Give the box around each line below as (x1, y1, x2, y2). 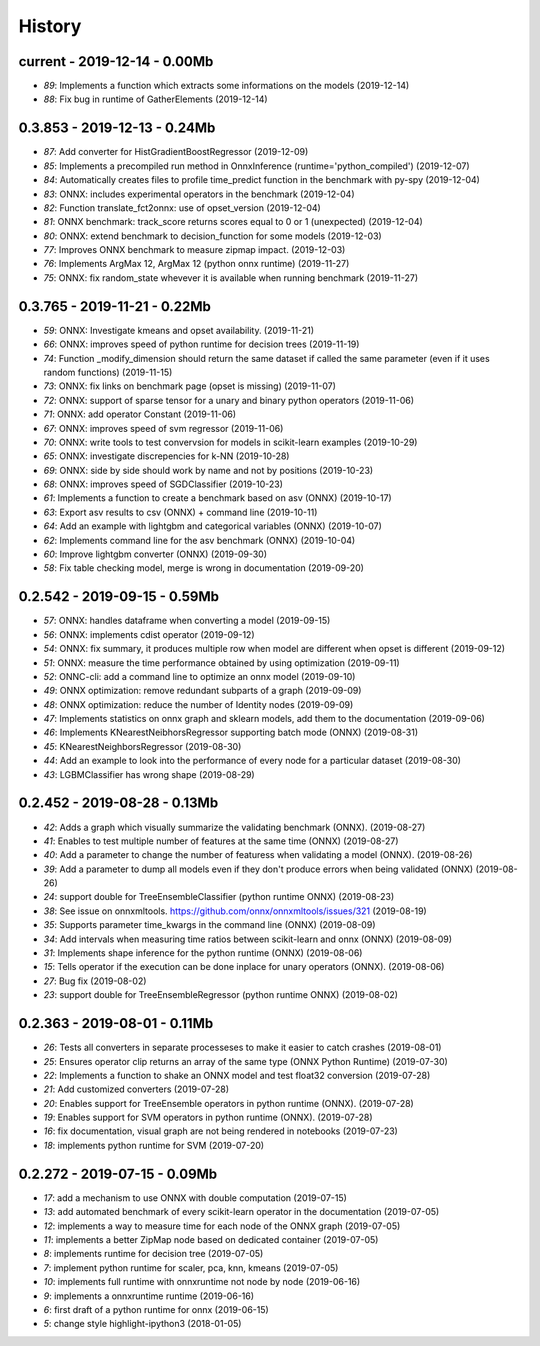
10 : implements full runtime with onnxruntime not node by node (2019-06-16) (43, 1276, 361, 1288)
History (18, 15, 82, 37)
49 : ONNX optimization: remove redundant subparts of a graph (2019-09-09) (43, 685, 362, 697)
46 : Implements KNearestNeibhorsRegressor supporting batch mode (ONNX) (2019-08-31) (43, 726, 419, 739)
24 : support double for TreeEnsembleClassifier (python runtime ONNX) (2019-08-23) (43, 891, 395, 903)
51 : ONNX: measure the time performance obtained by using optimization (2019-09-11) (43, 656, 400, 669)
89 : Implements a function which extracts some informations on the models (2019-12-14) (43, 80, 410, 92)
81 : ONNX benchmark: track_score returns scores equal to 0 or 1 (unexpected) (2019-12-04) (43, 216, 424, 228)
